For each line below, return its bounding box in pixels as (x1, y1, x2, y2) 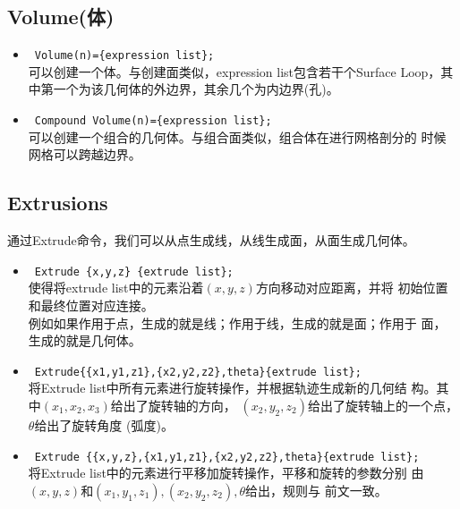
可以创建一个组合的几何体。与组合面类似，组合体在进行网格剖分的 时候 (28, 127, 447, 146)
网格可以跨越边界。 (28, 145, 141, 164)
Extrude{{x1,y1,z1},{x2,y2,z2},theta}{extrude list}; (34, 365, 362, 378)
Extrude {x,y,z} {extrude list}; (34, 265, 234, 278)
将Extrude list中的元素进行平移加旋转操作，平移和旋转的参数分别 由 (28, 463, 424, 482)
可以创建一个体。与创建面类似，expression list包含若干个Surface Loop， (28, 62, 441, 81)
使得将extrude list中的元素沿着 (28, 278, 204, 297)
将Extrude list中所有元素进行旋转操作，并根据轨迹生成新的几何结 (28, 378, 407, 397)
